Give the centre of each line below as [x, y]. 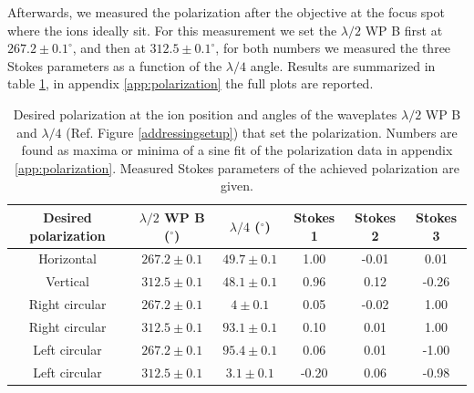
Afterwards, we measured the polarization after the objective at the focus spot [226, 12]
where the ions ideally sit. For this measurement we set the [172, 30]
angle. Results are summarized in [343, 65]
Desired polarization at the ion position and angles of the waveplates [205, 114]
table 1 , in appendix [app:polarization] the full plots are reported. [191, 83]
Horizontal [67, 259]
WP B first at [404, 30]
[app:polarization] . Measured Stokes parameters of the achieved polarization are [237, 167]
